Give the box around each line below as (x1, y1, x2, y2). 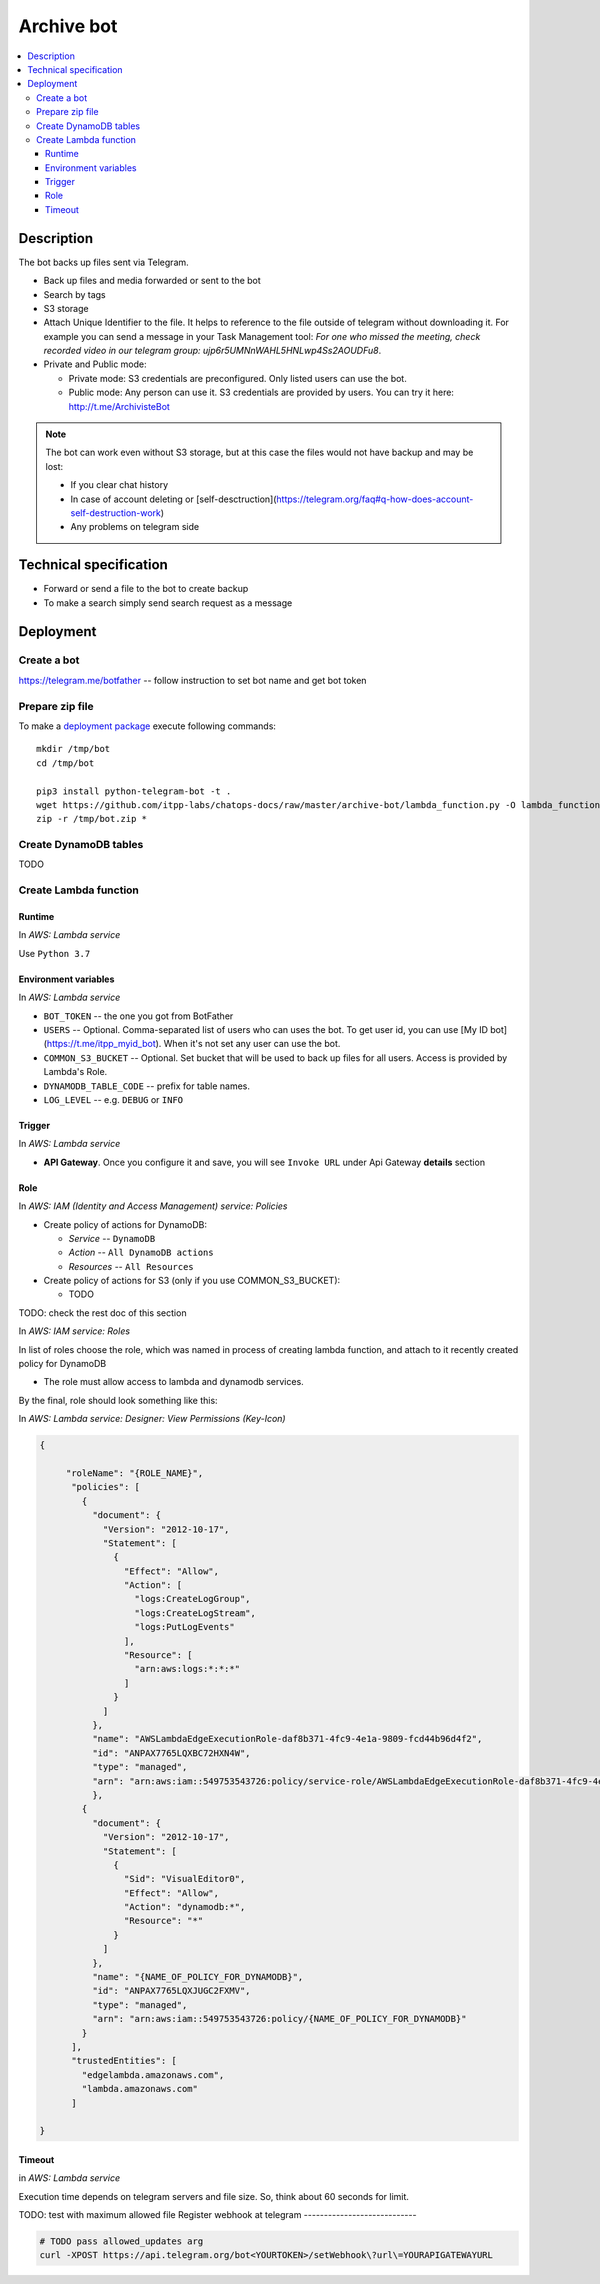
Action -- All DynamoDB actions (68, 1246, 214, 1259)
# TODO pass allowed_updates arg (39, 2236, 204, 2247)
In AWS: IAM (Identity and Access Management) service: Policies (18, 1200, 288, 1212)
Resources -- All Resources (68, 1260, 194, 1272)
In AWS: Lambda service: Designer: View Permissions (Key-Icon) (18, 1413, 286, 1425)
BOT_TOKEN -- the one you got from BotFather (43, 1010, 234, 1022)
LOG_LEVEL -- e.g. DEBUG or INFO (43, 1093, 184, 1105)
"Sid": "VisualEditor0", (123, 1873, 246, 1885)
